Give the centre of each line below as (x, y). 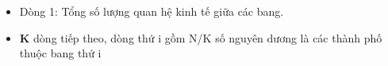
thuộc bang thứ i (60, 53)
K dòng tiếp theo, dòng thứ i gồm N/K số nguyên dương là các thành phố (201, 37)
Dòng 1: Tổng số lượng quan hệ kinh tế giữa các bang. (152, 11)
